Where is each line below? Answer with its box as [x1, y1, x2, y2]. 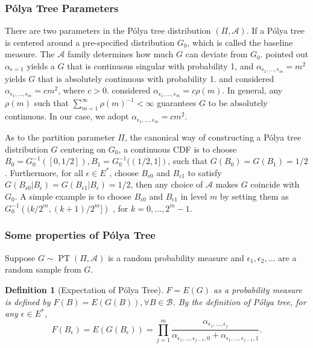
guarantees [157, 96, 197, 109]
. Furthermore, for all [5, 166, 83, 179]
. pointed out [260, 48, 309, 60]
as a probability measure [213, 283, 302, 296]
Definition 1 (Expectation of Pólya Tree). [5, 283, 163, 296]
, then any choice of [130, 178, 203, 191]
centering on [60, 142, 106, 155]
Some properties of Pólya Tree [5, 227, 156, 242]
